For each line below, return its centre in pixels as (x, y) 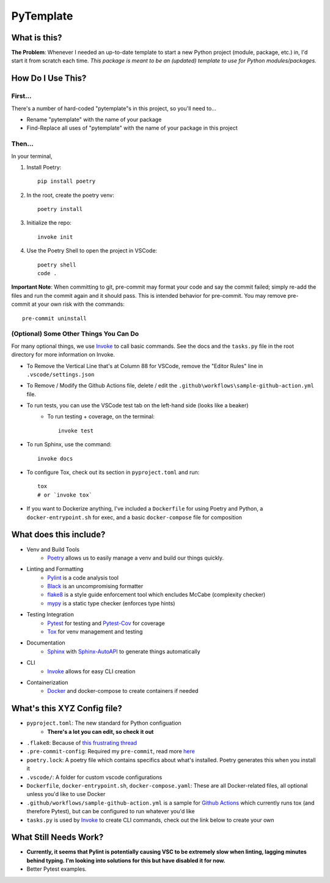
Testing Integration (50, 615)
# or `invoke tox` (65, 495)
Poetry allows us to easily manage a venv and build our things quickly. (136, 558)
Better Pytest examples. (57, 869)
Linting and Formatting (55, 569)
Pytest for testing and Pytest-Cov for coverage (106, 623)
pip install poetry (67, 181)
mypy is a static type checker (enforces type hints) (111, 603)
